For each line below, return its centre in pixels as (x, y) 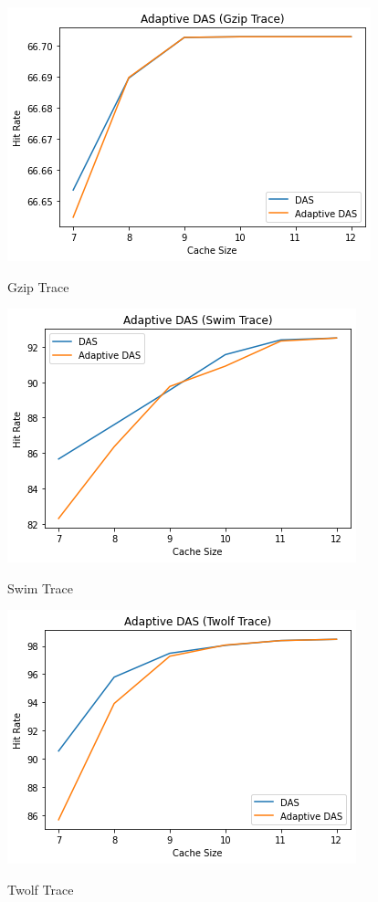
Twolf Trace (41, 889)
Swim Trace (40, 587)
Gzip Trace (38, 286)
